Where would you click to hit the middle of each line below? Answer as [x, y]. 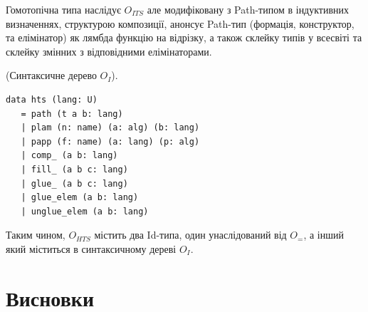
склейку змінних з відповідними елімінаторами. [109, 51]
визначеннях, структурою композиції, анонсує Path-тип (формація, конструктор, [180, 23]
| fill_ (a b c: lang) [74, 169]
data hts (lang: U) [52, 99]
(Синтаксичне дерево [51, 75]
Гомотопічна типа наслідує [63, 9]
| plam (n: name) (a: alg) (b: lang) [110, 128]
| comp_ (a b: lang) [69, 156]
